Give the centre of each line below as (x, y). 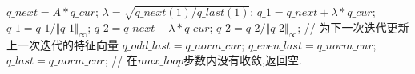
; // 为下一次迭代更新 (353, 27)
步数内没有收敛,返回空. (243, 60)
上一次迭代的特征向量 (62, 44)
